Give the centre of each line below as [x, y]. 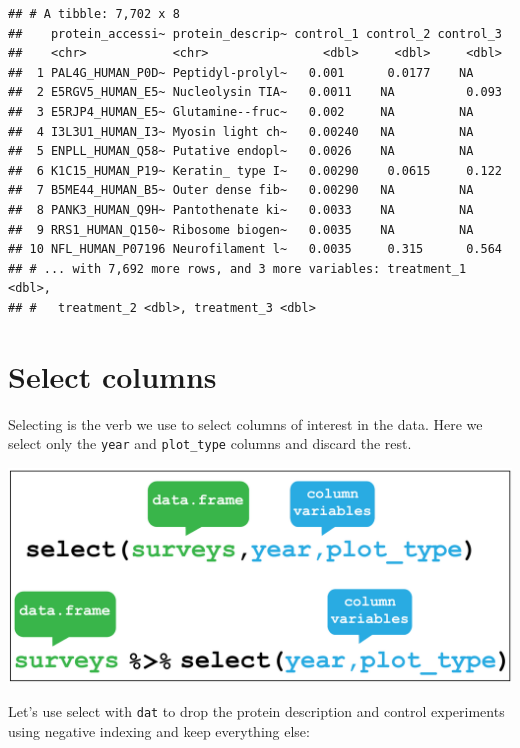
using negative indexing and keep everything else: [159, 730]
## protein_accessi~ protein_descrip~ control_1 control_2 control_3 [255, 33]
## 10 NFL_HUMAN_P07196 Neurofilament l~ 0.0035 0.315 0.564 [255, 249]
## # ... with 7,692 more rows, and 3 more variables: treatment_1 [237, 268]
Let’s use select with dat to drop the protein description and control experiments [256, 711]
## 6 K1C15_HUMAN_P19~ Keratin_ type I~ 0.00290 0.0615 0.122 [255, 170]
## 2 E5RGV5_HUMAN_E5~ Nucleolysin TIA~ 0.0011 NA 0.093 [255, 92]
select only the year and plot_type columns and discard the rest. [210, 443]
